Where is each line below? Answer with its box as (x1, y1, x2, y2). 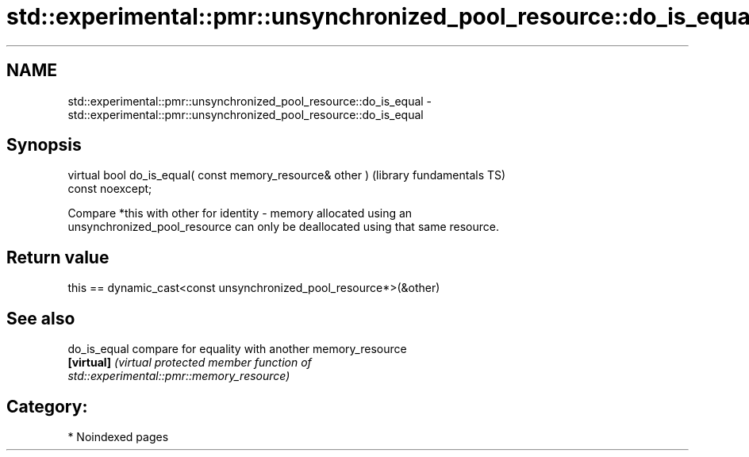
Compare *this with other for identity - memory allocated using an (67, 206, 413, 221)
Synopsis (6, 135, 82, 156)
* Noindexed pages (67, 429, 169, 444)
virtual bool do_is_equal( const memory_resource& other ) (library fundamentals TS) (67, 168, 506, 182)
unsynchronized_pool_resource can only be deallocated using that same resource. (67, 220, 499, 234)
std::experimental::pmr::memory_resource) (67, 369, 290, 383)
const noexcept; (67, 182, 152, 196)
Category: (6, 396, 88, 417)
